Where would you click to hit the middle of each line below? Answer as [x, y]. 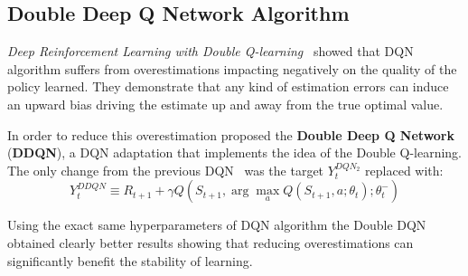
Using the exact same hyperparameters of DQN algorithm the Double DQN [217, 225]
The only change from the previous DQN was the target [166, 170]
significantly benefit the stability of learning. [130, 260]
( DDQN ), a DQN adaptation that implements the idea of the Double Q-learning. [234, 152]
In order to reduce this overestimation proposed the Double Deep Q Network [231, 134]
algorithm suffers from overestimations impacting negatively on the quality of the [232, 68]
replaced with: [404, 170]
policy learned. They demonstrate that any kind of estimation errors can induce [228, 86]
